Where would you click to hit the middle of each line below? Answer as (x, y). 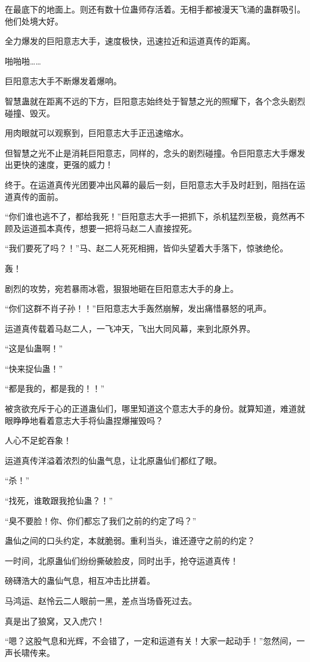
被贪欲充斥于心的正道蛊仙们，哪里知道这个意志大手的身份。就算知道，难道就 (155, 409)
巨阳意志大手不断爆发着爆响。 (63, 81)
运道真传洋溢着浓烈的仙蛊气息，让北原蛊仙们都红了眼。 (113, 460)
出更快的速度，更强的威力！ (59, 164)
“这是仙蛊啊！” (34, 348)
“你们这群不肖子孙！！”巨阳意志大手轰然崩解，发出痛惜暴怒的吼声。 (138, 308)
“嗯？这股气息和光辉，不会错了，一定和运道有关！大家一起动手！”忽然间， (151, 641)
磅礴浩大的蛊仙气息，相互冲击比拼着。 (80, 581)
